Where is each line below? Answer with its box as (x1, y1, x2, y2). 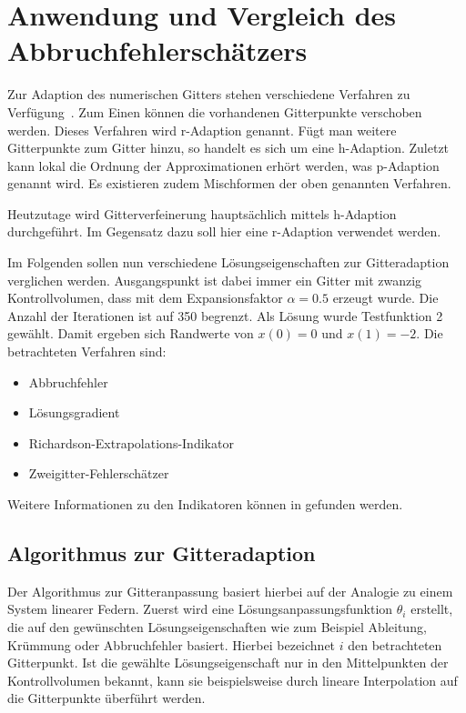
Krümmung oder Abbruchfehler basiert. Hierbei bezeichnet (7, 635, 336, 654)
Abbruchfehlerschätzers (7, 32, 308, 69)
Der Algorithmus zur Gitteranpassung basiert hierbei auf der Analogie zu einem (7, 581, 453, 600)
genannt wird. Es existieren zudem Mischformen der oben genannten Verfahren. (7, 174, 451, 193)
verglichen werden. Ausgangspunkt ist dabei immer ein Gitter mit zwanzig (7, 270, 422, 289)
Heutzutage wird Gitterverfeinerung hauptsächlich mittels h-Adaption (7, 204, 397, 223)
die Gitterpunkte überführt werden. (7, 688, 206, 708)
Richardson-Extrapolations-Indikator (28, 433, 234, 452)
